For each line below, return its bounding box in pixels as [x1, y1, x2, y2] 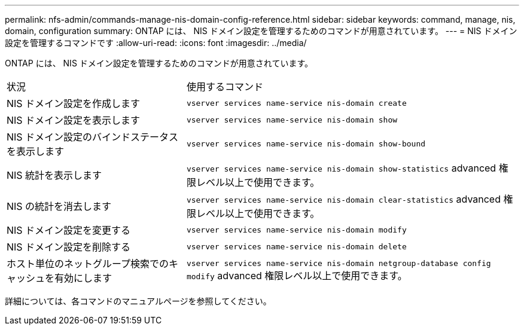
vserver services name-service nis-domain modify [186, 225, 407, 234]
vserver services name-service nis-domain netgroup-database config [186, 258, 491, 268]
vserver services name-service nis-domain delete [186, 242, 407, 251]
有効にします [54, 272, 112, 284]
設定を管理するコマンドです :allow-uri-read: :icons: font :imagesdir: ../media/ [5, 38, 307, 48]
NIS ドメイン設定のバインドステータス [7, 131, 179, 143]
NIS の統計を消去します [7, 200, 112, 212]
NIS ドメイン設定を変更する [7, 224, 131, 236]
